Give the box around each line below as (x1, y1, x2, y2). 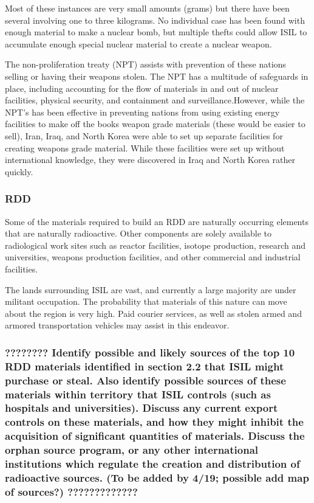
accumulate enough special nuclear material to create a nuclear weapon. (5, 37, 272, 50)
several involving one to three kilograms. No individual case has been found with (5, 13, 305, 26)
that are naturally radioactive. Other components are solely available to (5, 227, 272, 240)
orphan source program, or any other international (5, 442, 258, 457)
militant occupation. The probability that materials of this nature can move (5, 295, 287, 308)
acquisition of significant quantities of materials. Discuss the (5, 428, 305, 443)
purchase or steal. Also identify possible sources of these (5, 372, 286, 387)
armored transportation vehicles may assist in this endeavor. (5, 319, 230, 331)
